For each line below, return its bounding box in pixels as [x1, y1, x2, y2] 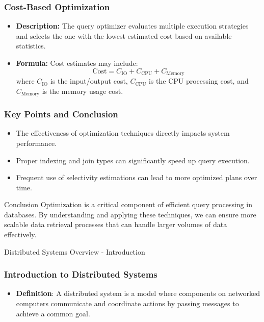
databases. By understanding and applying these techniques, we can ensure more [4, 209, 256, 219]
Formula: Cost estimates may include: [16, 58, 138, 68]
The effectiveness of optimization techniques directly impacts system [16, 128, 230, 138]
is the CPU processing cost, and [148, 76, 249, 86]
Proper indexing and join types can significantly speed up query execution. [16, 155, 250, 165]
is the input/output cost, [50, 76, 128, 86]
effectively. [4, 229, 37, 240]
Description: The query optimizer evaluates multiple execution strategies [16, 20, 249, 31]
